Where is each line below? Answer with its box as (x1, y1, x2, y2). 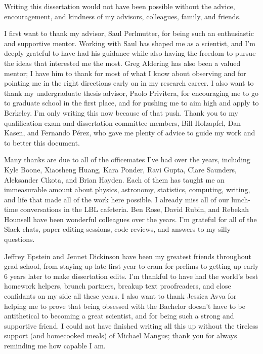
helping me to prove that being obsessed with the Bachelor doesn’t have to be (4, 300, 245, 311)
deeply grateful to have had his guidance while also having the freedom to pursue (4, 48, 256, 58)
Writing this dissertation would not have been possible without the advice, (4, 1, 235, 11)
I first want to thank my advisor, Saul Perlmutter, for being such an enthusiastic (4, 28, 254, 39)
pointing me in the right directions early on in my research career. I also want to (4, 78, 254, 88)
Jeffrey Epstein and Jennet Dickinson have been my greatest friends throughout (4, 251, 251, 261)
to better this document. (4, 137, 80, 148)
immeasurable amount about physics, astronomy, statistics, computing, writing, (4, 184, 250, 195)
